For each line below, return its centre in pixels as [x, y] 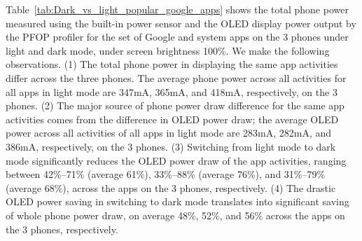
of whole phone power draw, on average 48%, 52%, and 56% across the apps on [175, 215]
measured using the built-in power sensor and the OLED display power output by [181, 23]
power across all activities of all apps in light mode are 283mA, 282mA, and [169, 133]
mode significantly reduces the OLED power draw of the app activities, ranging [176, 160]
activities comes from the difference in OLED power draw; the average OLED [172, 119]
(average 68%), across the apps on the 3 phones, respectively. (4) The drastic [171, 187]
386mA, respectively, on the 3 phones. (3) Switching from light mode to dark [171, 146]
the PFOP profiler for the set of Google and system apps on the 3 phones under [177, 37]
